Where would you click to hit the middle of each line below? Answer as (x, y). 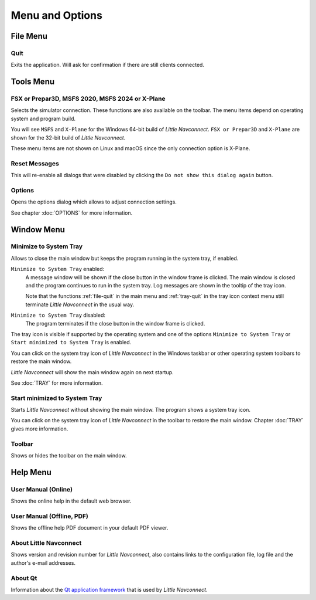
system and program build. (43, 118)
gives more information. (39, 429)
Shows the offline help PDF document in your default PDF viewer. (90, 528)
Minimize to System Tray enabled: (58, 269)
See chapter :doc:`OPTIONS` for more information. (72, 213)
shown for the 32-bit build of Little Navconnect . (68, 137)
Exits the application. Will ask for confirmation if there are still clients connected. (108, 65)
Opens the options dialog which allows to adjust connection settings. (94, 202)
